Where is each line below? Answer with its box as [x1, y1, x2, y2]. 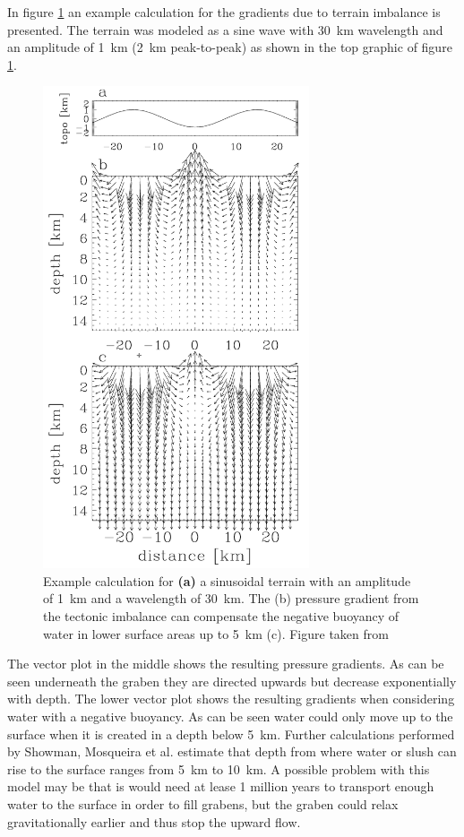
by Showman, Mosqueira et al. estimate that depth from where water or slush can [7, 742, 457, 761]
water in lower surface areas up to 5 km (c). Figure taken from [43, 624, 389, 643]
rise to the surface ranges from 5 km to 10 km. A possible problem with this [7, 759, 430, 778]
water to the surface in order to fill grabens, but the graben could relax [7, 795, 399, 813]
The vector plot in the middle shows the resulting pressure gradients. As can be [7, 654, 444, 673]
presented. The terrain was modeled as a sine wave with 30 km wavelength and [7, 20, 443, 39]
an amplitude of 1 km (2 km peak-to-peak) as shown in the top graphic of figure [7, 38, 452, 56]
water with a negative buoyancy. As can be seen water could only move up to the [7, 707, 453, 726]
